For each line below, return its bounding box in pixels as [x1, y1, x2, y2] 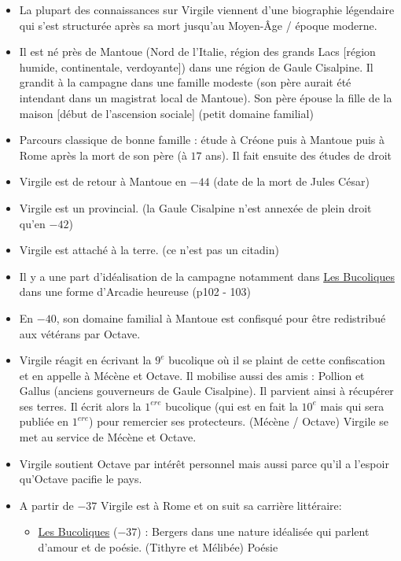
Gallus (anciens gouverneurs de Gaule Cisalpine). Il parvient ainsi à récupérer [19, 382, 394, 399]
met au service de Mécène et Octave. [19, 429, 197, 445]
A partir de [19, 496, 74, 513]
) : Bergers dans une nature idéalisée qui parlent [137, 523, 370, 540]
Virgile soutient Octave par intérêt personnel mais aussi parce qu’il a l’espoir [19, 455, 389, 471]
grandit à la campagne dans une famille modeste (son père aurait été [19, 74, 351, 90]
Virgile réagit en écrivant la [19, 352, 152, 368]
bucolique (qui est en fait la [165, 397, 298, 414]
